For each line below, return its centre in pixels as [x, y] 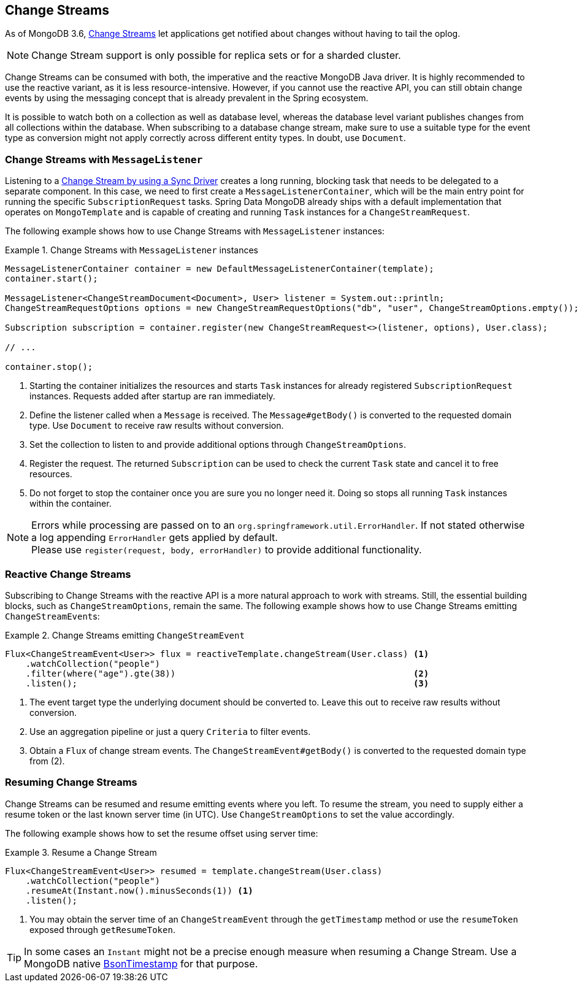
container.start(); [52, 279]
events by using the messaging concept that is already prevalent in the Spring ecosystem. [187, 98]
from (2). [47, 761]
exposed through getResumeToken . [102, 929]
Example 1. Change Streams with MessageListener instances [132, 250]
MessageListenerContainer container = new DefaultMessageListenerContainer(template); [220, 269]
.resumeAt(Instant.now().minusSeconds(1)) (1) [139, 890]
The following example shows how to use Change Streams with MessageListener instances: [195, 231]
